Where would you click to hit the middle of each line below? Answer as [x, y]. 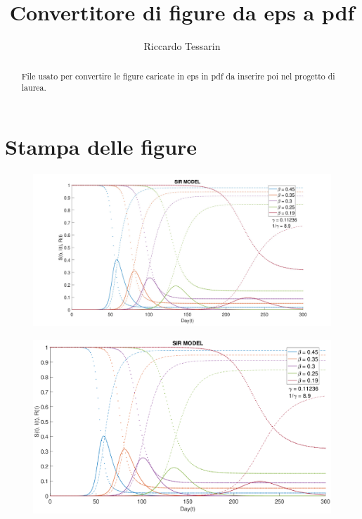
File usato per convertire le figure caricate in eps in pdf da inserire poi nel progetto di [178, 76]
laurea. [34, 88]
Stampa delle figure [101, 146]
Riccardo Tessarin [182, 46]
